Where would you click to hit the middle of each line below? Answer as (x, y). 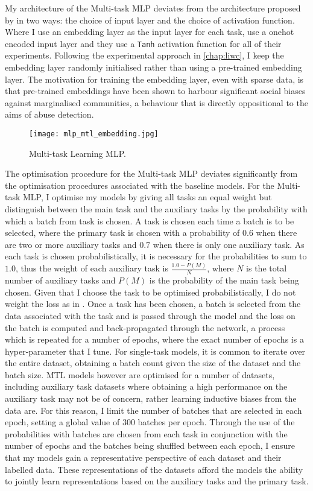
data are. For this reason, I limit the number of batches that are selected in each (153, 410)
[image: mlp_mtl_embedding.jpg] (94, 134)
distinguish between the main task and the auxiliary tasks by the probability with (156, 209)
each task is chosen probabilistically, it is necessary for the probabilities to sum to (156, 256)
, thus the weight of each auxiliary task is (92, 268)
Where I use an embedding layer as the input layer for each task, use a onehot (150, 32)
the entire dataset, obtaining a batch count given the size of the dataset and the (153, 363)
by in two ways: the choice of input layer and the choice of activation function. (150, 20)
